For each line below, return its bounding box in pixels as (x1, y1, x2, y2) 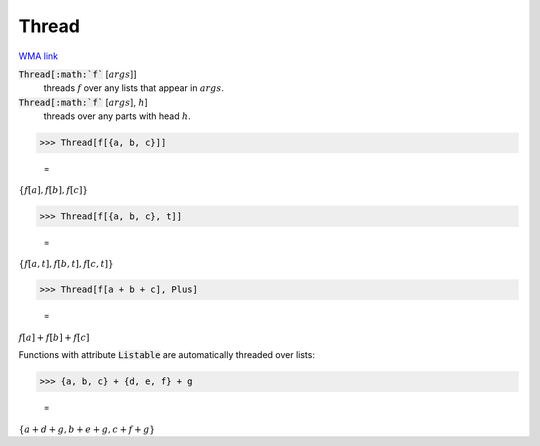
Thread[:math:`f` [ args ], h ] (18, 96, 149, 108)
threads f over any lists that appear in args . (43, 82, 225, 94)
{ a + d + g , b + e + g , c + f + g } (18, 423, 156, 435)
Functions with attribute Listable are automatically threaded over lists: (18, 349, 315, 361)
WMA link (18, 50, 59, 62)
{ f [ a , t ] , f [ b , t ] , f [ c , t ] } (18, 258, 114, 270)
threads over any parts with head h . (43, 110, 192, 122)
